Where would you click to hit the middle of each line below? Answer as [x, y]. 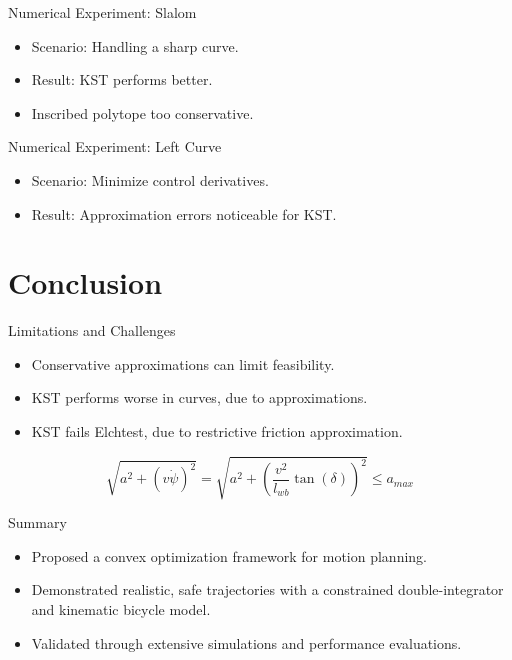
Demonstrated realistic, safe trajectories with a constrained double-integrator [267, 589]
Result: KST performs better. [122, 79]
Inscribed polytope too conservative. [142, 112]
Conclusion [85, 282]
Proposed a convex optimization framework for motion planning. [229, 555]
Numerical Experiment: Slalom [102, 12]
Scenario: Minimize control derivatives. [150, 179]
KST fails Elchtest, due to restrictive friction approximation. [217, 431]
